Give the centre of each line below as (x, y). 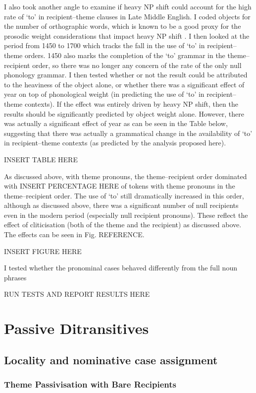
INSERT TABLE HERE (41, 159)
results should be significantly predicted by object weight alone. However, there (124, 113)
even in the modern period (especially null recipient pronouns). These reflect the (126, 215)
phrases (15, 277)
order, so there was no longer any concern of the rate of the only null (137, 65)
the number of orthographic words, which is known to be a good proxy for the (123, 26)
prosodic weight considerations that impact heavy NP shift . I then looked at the (127, 35)
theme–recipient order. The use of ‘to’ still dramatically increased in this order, (124, 195)
